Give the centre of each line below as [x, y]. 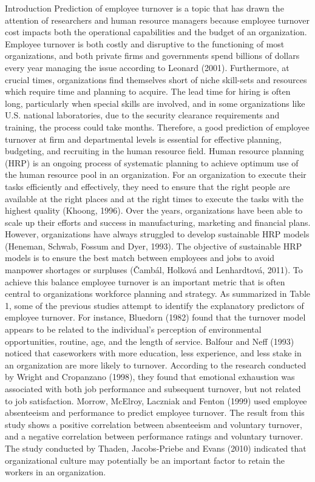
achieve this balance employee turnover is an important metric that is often [145, 281]
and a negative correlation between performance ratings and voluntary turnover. [154, 436]
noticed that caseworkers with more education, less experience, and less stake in [153, 353]
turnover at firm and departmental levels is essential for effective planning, [143, 139]
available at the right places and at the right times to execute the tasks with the [154, 198]
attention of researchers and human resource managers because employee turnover [157, 20]
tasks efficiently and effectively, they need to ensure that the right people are [147, 186]
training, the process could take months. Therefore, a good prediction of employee [157, 127]
